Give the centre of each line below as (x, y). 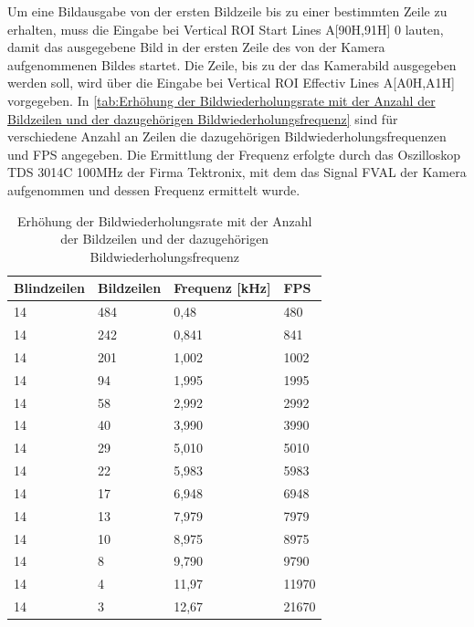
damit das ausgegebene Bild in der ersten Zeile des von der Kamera (196, 47)
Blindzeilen (50, 288)
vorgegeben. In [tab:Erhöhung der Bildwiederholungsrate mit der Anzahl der (221, 100)
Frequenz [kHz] (222, 288)
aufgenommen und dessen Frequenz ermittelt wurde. (154, 189)
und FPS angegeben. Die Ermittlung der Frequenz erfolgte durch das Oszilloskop (234, 154)
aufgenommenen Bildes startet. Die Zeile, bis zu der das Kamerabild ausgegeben (232, 64)
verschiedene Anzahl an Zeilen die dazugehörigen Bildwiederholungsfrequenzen (227, 136)
